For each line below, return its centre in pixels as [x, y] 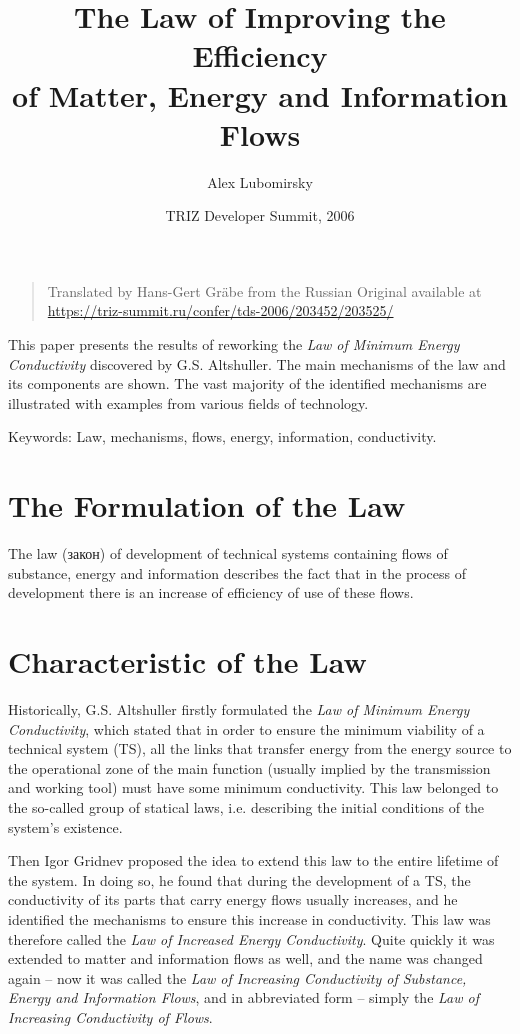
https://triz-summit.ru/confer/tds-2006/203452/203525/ [220, 310]
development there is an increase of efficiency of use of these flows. [211, 592]
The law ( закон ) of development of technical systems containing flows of [228, 553]
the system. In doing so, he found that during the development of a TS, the [239, 879]
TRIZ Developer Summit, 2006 [260, 215]
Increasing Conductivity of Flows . [110, 1016]
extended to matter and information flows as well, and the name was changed [245, 958]
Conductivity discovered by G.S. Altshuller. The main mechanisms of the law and [257, 363]
